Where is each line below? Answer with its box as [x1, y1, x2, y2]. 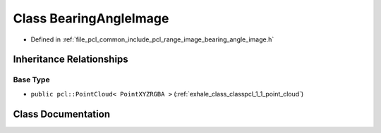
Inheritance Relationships [13, 53, 128, 65]
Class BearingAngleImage [13, 11, 169, 26]
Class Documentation [13, 108, 111, 120]
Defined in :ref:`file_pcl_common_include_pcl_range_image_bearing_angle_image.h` [30, 35, 274, 44]
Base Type [13, 75, 50, 84]
